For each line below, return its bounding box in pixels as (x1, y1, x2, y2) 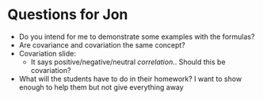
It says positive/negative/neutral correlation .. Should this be (30, 57, 227, 67)
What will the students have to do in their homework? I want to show (18, 74, 242, 83)
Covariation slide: (18, 48, 76, 58)
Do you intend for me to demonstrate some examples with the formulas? (18, 32, 255, 41)
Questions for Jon (7, 6, 128, 24)
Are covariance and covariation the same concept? (18, 40, 185, 49)
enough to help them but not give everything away (18, 82, 184, 92)
